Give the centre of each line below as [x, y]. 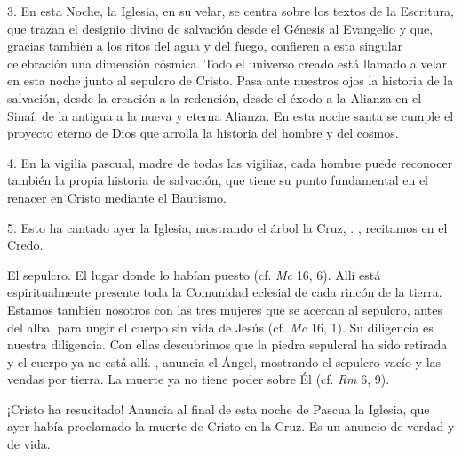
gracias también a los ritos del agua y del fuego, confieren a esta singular [205, 46]
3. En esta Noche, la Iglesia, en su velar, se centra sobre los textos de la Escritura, [231, 11]
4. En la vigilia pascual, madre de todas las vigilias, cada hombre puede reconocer [230, 162]
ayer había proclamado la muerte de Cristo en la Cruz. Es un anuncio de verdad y [231, 426]
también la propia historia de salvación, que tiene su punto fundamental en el [218, 180]
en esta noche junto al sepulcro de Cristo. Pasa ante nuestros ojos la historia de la [231, 80]
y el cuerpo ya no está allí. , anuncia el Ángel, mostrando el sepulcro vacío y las [224, 361]
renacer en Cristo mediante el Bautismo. [117, 197]
